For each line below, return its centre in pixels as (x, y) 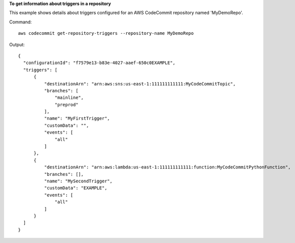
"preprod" (67, 105)
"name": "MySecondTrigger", (78, 181)
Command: (20, 22)
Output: (17, 44)
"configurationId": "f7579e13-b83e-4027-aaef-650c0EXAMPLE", (99, 63)
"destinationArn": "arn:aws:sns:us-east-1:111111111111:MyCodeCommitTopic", (140, 84)
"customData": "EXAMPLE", (76, 188)
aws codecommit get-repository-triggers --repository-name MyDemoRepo (106, 33)
